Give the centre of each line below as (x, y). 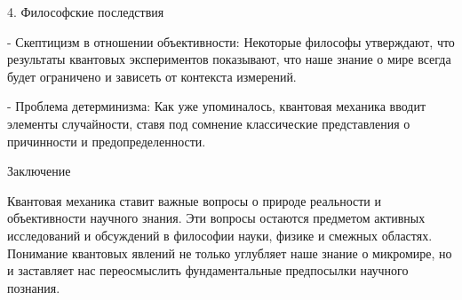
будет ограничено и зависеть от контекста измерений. (152, 76)
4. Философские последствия (86, 12)
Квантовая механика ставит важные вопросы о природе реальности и (194, 200)
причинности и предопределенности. (107, 141)
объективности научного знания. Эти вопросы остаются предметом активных (216, 218)
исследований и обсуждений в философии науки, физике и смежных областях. (220, 235)
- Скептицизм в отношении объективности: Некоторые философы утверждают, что (231, 41)
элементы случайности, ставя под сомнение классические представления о (209, 123)
